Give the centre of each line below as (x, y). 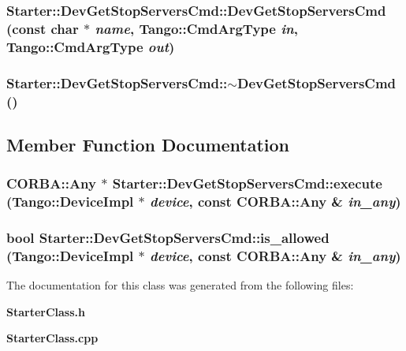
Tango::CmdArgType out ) (91, 46)
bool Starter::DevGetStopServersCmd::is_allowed (168, 237)
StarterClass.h (46, 311)
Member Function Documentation (148, 144)
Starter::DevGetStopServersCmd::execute (247, 183)
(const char (43, 28)
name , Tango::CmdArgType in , (196, 28)
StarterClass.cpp (52, 338)
